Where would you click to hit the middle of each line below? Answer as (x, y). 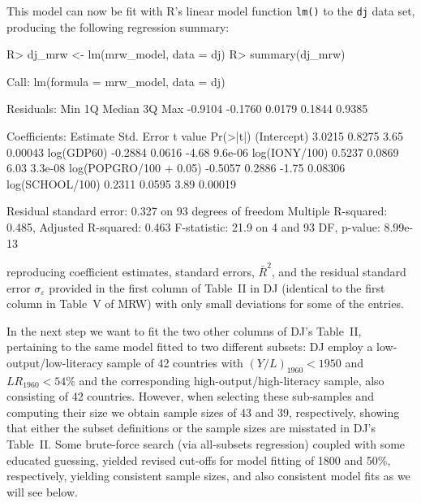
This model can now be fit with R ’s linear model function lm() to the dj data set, (211, 11)
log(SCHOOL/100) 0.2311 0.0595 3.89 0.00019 (121, 183)
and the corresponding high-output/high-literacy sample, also (232, 380)
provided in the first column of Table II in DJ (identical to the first (217, 287)
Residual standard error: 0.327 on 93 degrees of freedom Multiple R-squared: (197, 211)
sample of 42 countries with (175, 362)
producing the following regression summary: (118, 26)
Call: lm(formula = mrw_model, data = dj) (116, 81)
